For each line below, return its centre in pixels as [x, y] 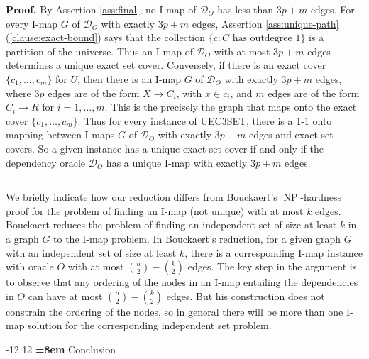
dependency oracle [46, 162]
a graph [22, 238]
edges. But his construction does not [246, 296]
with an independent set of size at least [91, 252]
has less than [246, 9]
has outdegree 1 [266, 39]
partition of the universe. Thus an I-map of [99, 51]
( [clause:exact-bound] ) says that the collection [106, 37]
